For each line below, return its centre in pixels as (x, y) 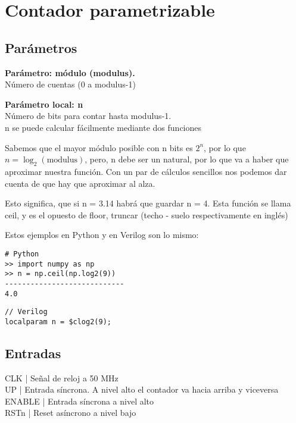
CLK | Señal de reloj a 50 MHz (62, 377)
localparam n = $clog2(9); (58, 322)
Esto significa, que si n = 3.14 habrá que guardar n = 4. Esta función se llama (148, 203)
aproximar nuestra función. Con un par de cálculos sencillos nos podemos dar (146, 171)
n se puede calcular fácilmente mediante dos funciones (103, 127)
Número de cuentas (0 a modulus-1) (70, 84)
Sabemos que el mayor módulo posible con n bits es (99, 147)
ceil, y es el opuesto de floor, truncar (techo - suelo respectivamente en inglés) (147, 214)
